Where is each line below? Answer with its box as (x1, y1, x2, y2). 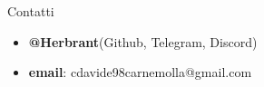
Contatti (7, 2, 54, 20)
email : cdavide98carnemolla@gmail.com (28, 63, 252, 82)
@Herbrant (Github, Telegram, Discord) (28, 32, 258, 51)
